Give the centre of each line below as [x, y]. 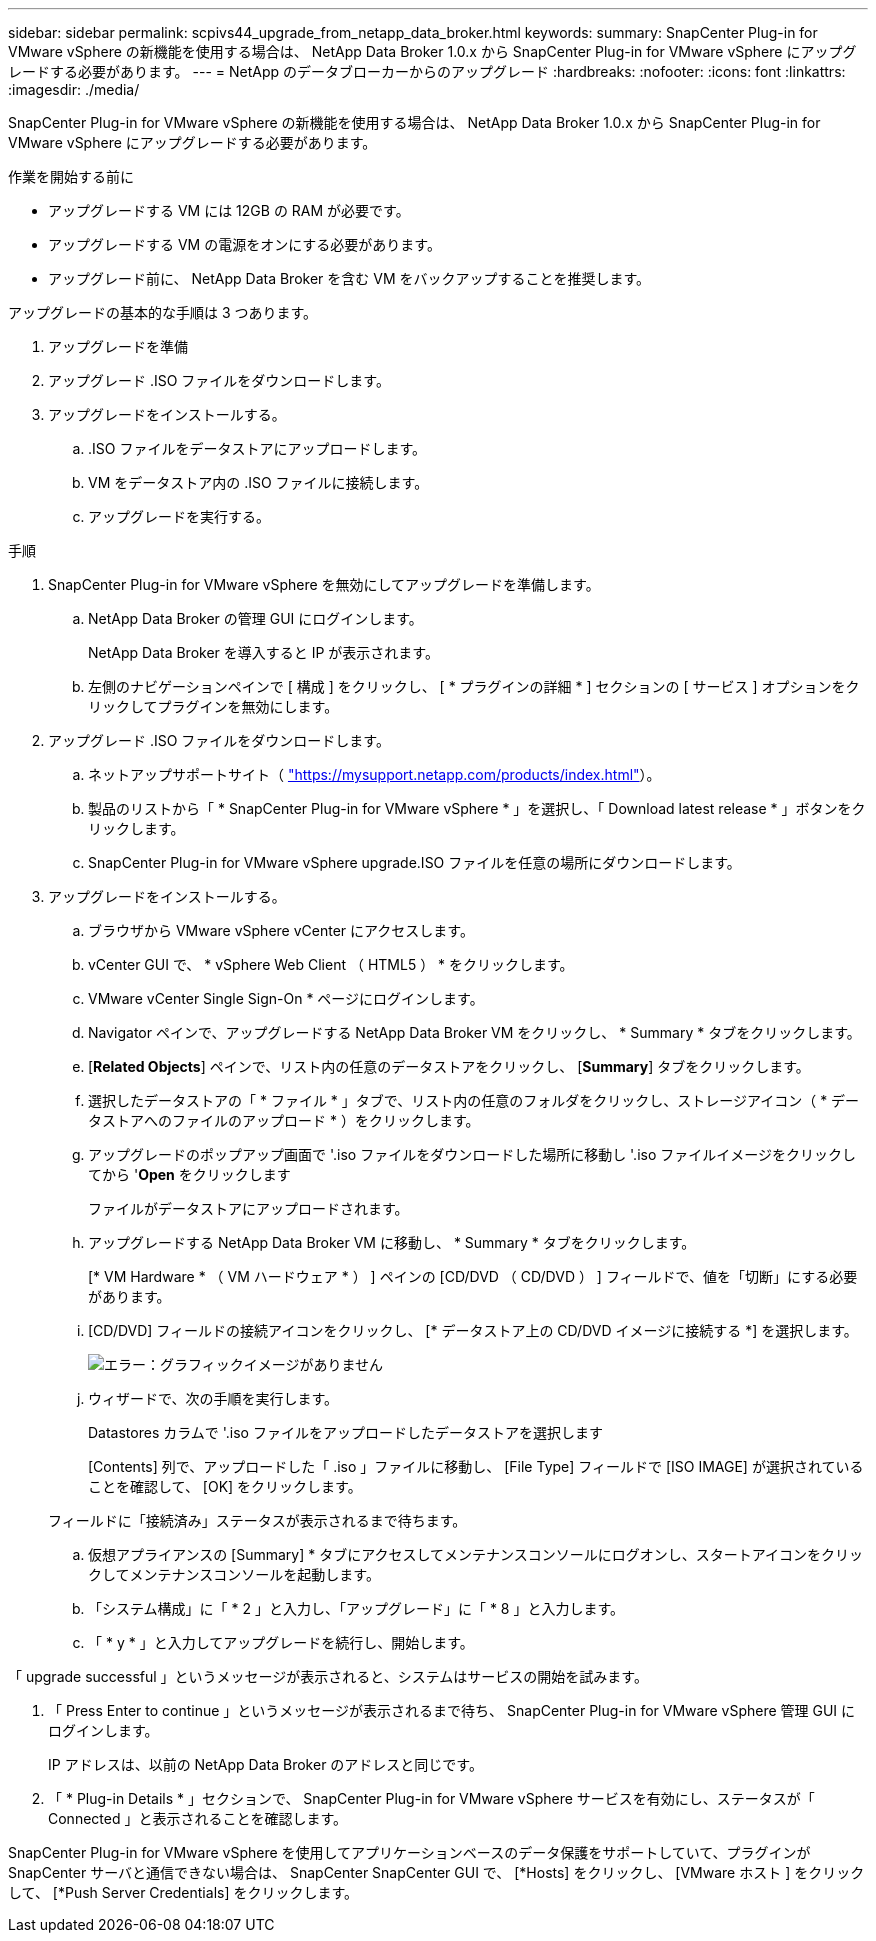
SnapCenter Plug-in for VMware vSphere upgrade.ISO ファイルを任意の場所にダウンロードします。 [414, 862]
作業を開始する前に [71, 176]
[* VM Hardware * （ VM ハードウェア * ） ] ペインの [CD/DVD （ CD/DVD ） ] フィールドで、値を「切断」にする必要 [473, 1276]
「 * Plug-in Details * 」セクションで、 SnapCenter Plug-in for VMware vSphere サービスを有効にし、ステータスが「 [431, 1798]
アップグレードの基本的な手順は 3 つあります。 [163, 312]
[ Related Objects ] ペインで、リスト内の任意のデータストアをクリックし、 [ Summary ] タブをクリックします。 [449, 1066]
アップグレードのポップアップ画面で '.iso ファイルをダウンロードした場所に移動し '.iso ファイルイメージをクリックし [472, 1154]
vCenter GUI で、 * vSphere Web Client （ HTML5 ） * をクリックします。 [331, 964]
